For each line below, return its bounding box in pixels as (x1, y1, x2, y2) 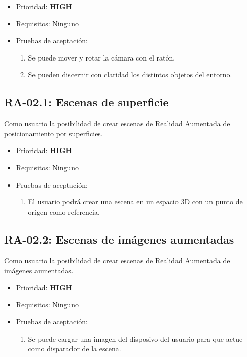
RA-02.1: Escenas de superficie (4, 94, 169, 110)
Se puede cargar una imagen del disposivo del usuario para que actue (28, 333, 243, 344)
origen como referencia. (28, 206, 100, 217)
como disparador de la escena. (28, 343, 121, 354)
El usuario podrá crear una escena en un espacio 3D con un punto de (28, 196, 243, 207)
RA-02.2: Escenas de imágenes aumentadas (4, 231, 234, 247)
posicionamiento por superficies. (4, 128, 103, 138)
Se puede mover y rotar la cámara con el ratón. (28, 52, 175, 63)
